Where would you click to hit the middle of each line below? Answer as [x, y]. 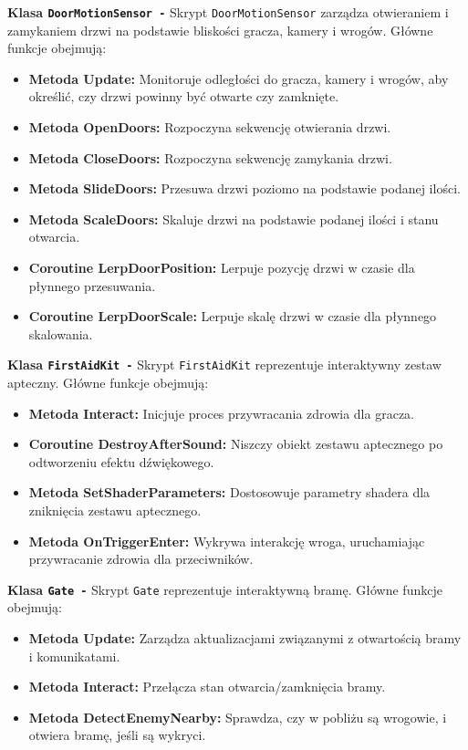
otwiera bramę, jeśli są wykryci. [117, 735]
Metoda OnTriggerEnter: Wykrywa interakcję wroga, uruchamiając [227, 541]
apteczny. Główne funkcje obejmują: [108, 383]
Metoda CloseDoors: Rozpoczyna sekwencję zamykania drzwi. [210, 157]
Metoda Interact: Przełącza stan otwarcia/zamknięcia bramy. [207, 687]
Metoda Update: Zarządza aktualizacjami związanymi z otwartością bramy [245, 638]
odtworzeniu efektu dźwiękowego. [121, 461]
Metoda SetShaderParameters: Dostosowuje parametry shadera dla [229, 492]
